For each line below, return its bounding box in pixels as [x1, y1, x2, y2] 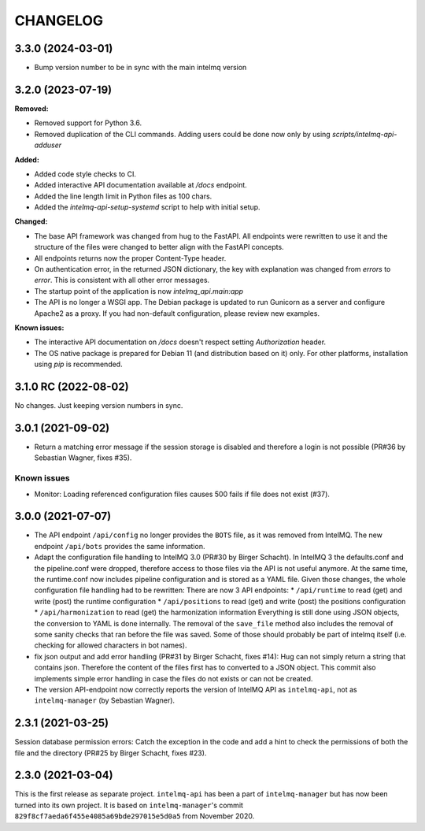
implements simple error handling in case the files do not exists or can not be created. [34, 673, 313, 683]
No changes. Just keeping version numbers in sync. [14, 401, 183, 410]
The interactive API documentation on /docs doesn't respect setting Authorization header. [34, 337, 327, 347]
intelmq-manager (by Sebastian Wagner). [34, 696, 176, 705]
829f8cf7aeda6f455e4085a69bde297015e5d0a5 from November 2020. [14, 811, 255, 821]
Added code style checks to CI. [34, 169, 137, 179]
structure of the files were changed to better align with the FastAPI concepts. [34, 243, 284, 252]
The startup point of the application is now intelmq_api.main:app [34, 286, 244, 295]
